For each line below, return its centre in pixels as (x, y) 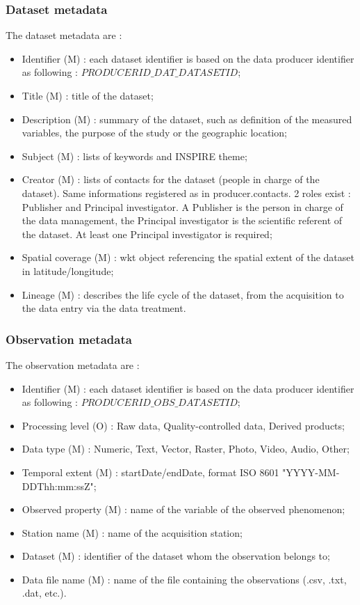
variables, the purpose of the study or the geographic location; (154, 133)
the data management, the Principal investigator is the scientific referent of (182, 220)
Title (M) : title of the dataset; (88, 95)
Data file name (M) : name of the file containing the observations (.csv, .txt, (184, 579)
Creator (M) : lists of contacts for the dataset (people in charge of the (171, 179)
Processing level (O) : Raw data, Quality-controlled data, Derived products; (183, 425)
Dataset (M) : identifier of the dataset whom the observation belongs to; (176, 556)
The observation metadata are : (73, 364)
